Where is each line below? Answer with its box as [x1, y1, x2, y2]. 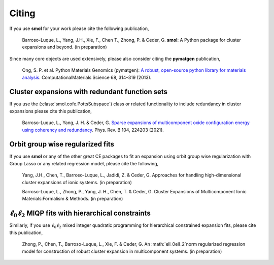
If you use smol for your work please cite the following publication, [9, 25, 149, 32]
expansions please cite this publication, [9, 108, 92, 114]
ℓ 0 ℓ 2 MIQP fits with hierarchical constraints [9, 209, 151, 219]
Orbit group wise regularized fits [9, 140, 114, 149]
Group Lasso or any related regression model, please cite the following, [9, 160, 159, 166]
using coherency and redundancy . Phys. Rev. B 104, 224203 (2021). [22, 127, 164, 133]
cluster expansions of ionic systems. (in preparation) [22, 179, 132, 185]
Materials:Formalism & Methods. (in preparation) [22, 196, 123, 202]
